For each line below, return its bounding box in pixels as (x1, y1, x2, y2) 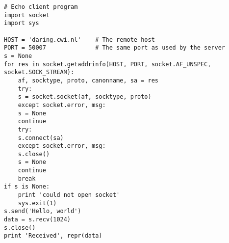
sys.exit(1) (18, 199, 57, 207)
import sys (4, 20, 39, 27)
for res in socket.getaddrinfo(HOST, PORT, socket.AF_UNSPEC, (4, 60, 211, 68)
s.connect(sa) (18, 134, 64, 141)
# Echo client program (4, 3, 78, 10)
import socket (4, 11, 50, 19)
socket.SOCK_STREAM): (4, 69, 75, 76)
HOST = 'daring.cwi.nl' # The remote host (4, 36, 155, 43)
